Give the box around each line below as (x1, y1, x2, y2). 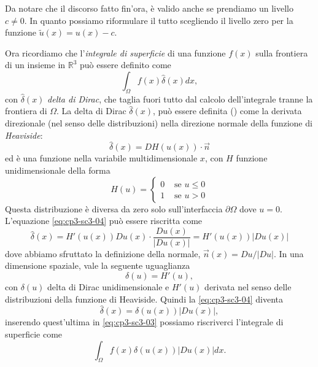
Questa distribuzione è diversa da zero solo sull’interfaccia (5, 202, 223, 215)
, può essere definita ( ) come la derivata (153, 104, 302, 117)
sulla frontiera (255, 46, 308, 59)
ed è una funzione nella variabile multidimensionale (5, 152, 198, 164)
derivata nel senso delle (204, 280, 292, 293)
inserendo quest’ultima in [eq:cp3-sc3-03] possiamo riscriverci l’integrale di (5, 315, 284, 328)
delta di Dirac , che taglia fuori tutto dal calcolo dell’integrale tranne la (47, 92, 313, 105)
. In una (273, 247, 304, 260)
